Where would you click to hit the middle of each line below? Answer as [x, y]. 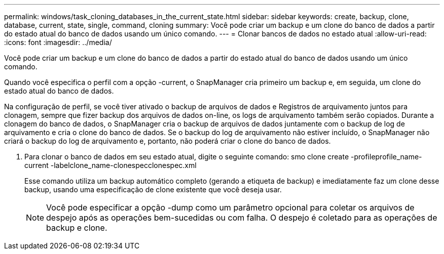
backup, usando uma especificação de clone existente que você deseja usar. [153, 189]
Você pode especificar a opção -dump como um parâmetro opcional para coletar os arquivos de [230, 207]
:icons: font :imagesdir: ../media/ [58, 42]
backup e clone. [77, 228]
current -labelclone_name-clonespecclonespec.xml [110, 165]
